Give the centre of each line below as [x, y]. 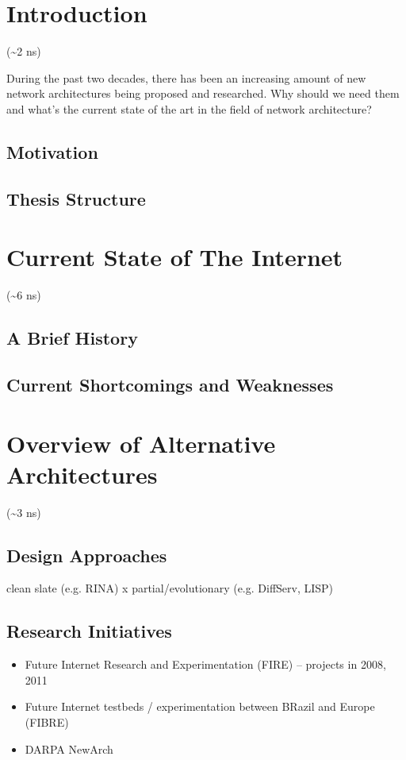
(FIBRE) [47, 722]
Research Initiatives [89, 631]
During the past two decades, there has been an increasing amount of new [186, 77]
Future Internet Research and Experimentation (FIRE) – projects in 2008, [205, 664]
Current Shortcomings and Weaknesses [170, 384]
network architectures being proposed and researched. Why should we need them [203, 93]
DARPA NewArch [69, 748]
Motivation [52, 151]
